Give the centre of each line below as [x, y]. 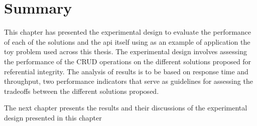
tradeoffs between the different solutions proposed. [82, 91]
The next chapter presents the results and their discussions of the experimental [126, 108]
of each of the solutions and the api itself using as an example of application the [127, 41]
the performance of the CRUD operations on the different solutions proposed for [128, 61]
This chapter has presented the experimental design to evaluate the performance [128, 32]
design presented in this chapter [53, 117]
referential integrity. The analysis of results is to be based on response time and [126, 71]
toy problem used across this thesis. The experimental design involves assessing [125, 51]
